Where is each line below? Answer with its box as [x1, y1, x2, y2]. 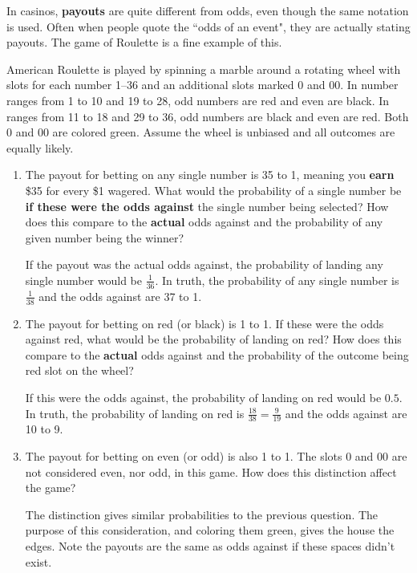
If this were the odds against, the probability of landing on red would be [25, 388, 382, 405]
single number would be [25, 271, 142, 288]
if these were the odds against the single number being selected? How [25, 197, 389, 214]
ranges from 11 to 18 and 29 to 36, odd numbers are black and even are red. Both [6, 108, 409, 124]
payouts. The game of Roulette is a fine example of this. [6, 34, 282, 51]
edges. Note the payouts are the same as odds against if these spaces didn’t [25, 537, 395, 554]
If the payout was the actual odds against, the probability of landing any [25, 256, 383, 273]
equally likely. [6, 139, 74, 156]
